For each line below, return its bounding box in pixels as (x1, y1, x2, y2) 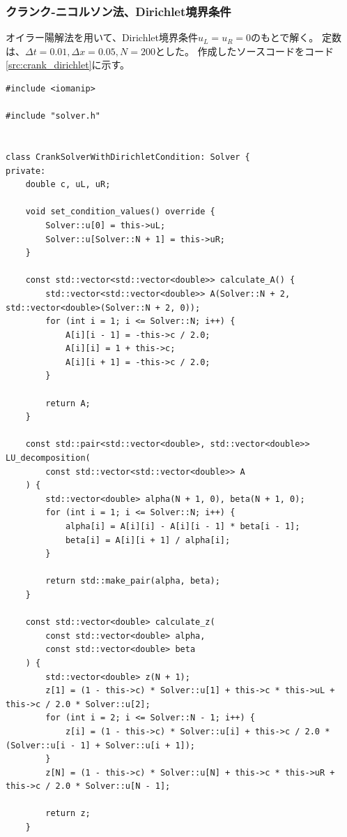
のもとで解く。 (251, 30, 319, 45)
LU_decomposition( (6, 453, 91, 464)
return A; (45, 398, 91, 408)
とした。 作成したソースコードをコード (155, 43, 334, 58)
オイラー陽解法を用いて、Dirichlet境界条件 (6, 30, 199, 45)
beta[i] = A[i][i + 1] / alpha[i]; (65, 535, 231, 545)
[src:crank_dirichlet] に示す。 (6, 57, 130, 72)
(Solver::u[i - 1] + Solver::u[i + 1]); (6, 740, 196, 750)
